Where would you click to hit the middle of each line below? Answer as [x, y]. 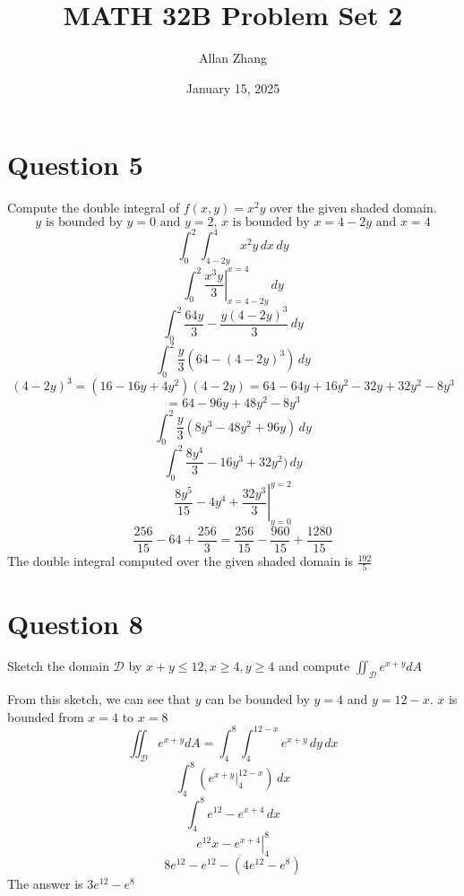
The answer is [45, 883]
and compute [314, 666]
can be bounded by [258, 699]
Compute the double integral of [94, 208]
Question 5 [75, 165]
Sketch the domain [58, 666]
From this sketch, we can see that [99, 699]
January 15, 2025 [233, 87]
